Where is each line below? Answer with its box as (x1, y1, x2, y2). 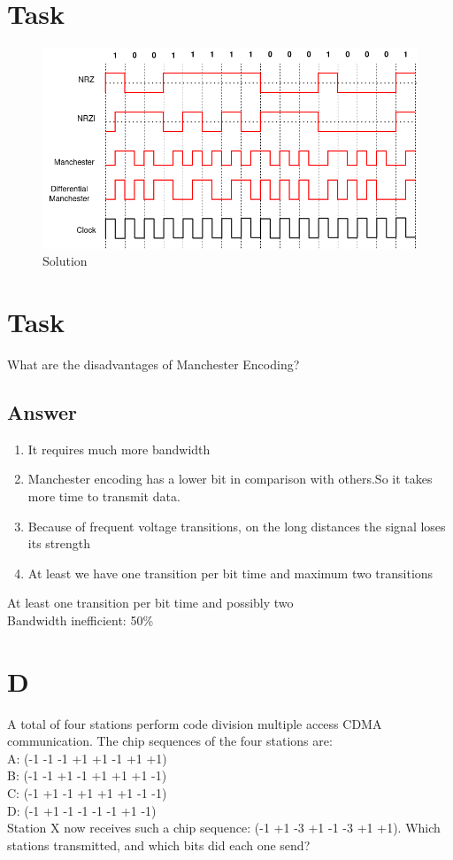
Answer (7, 398, 78, 425)
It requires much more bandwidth (27, 439, 211, 458)
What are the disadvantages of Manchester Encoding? (7, 354, 300, 373)
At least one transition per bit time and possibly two (7, 593, 294, 612)
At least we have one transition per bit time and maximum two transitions (27, 563, 434, 582)
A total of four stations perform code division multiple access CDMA (7, 714, 382, 732)
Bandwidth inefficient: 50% (7, 610, 154, 629)
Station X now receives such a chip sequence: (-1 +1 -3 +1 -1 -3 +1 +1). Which (7, 818, 441, 837)
